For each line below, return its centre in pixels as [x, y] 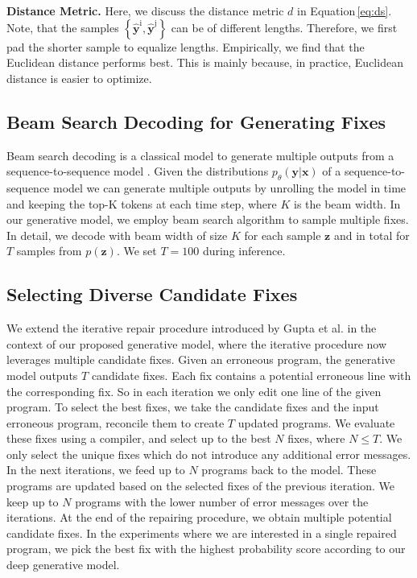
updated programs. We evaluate [316, 422]
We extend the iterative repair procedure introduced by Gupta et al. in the [192, 328]
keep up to [33, 501]
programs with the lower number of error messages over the [222, 501]
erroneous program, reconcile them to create [116, 422]
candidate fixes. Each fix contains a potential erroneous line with [251, 375]
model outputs [42, 375]
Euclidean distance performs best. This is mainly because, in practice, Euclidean [205, 62]
